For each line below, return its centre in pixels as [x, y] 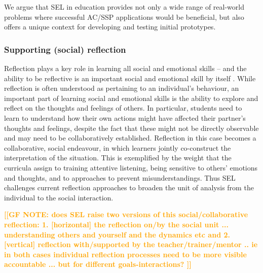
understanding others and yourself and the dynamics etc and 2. [117, 234]
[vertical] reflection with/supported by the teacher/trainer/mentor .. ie [131, 244]
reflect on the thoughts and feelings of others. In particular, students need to [123, 108]
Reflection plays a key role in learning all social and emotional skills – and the [125, 68]
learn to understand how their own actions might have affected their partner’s [125, 117]
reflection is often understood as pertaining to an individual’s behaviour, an [122, 88]
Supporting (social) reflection [65, 49]
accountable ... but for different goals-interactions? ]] [98, 264]
